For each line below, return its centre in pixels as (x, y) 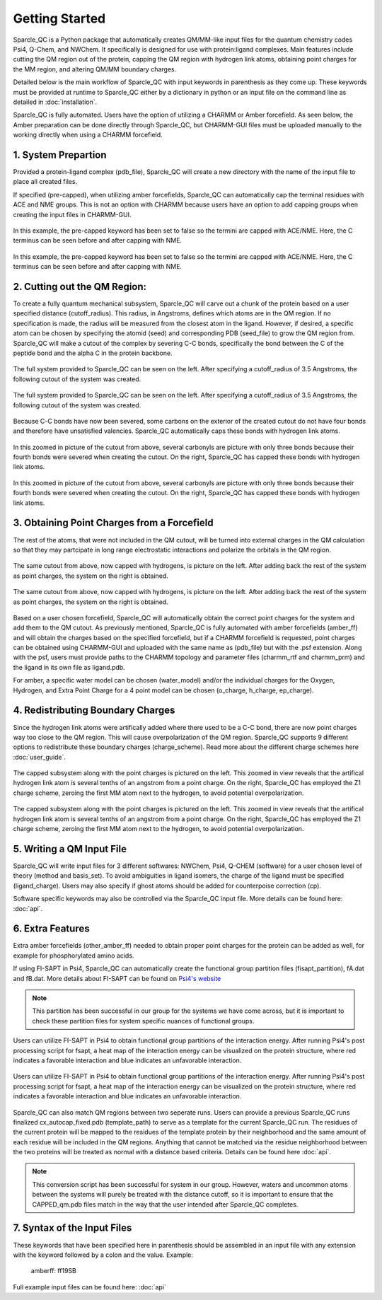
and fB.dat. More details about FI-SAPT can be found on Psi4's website (117, 978)
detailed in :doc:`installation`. (55, 102)
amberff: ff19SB (54, 1271)
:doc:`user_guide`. (40, 757)
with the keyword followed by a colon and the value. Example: (103, 1255)
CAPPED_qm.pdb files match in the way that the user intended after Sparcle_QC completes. (165, 1204)
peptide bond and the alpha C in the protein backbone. (93, 353)
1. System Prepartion (60, 155)
